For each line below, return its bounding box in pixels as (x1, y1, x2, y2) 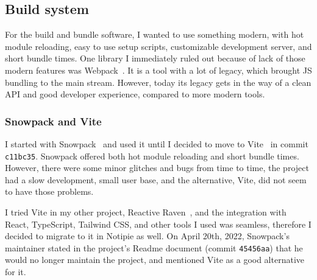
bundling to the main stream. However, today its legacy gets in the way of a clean (5, 75, 312, 88)
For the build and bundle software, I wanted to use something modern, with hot (5, 28, 304, 41)
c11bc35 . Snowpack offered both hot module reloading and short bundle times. (5, 149, 299, 162)
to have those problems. (5, 185, 94, 198)
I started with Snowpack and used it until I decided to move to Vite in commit (5, 137, 308, 150)
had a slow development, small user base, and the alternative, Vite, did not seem (5, 173, 307, 186)
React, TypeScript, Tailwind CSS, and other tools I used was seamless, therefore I (5, 217, 312, 230)
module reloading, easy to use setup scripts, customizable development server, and (5, 40, 312, 52)
